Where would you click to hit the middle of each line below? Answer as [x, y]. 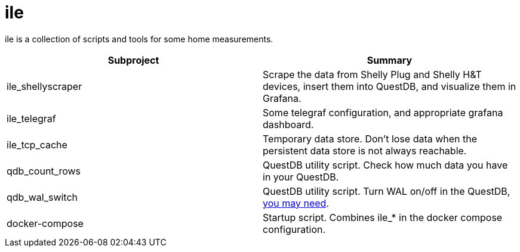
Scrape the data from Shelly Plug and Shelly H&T [372, 74]
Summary [390, 60]
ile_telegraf [31, 118]
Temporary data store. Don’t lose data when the [370, 139]
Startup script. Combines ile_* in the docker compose [383, 217]
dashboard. [288, 124]
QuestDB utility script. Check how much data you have [385, 165]
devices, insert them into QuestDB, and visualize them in [390, 86]
